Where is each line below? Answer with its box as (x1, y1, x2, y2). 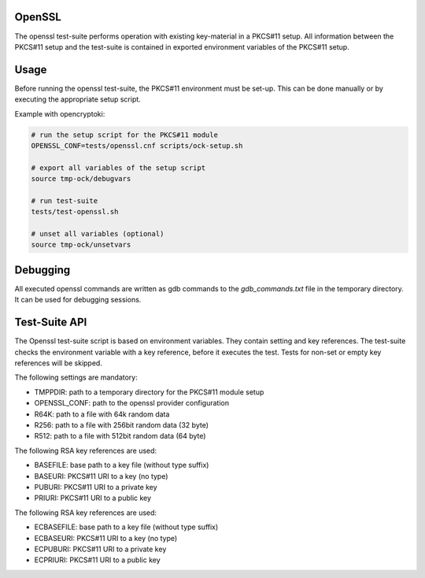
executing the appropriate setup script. (14, 94, 141, 104)
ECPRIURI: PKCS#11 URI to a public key (34, 555, 161, 565)
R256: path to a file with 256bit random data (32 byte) (34, 421, 209, 430)
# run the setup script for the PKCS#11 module (31, 130, 218, 139)
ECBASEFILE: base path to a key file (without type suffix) (34, 522, 219, 532)
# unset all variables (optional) (31, 229, 164, 239)
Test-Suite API (14, 316, 87, 329)
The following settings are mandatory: (14, 372, 138, 382)
